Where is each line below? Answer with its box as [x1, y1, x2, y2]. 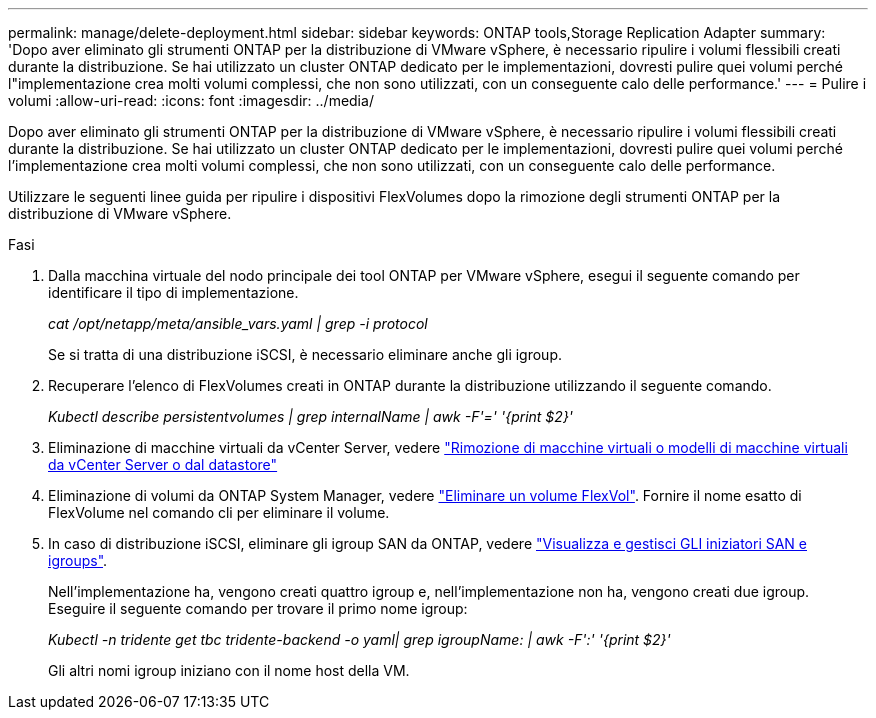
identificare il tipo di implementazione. [48, 284, 299, 301]
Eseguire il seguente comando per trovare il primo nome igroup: [48, 600, 468, 617]
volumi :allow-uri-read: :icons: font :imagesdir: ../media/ [8, 92, 374, 109]
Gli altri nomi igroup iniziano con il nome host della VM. [48, 662, 410, 679]
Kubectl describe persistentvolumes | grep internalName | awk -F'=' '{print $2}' [48, 408, 574, 425]
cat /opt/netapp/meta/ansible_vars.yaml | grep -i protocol [48, 315, 428, 332]
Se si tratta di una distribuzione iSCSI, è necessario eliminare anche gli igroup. [48, 346, 563, 363]
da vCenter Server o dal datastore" [48, 456, 278, 473]
